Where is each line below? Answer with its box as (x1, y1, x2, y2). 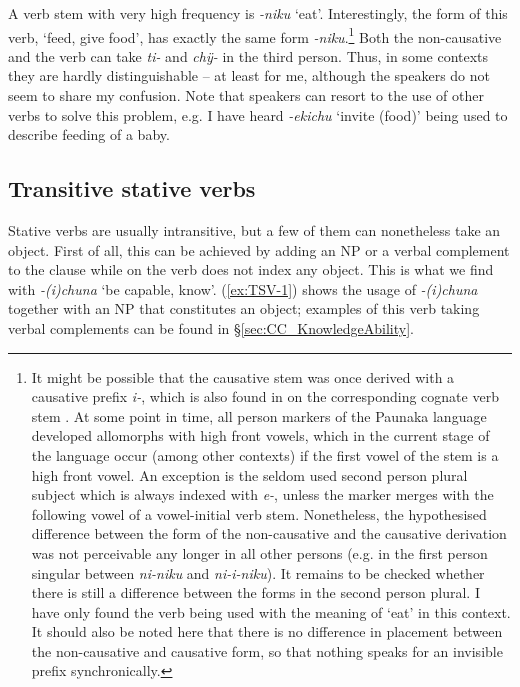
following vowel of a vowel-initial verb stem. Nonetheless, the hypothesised (31, 503, 487, 524)
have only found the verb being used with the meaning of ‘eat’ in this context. (31, 601, 511, 622)
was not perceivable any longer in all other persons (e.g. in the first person (31, 542, 488, 563)
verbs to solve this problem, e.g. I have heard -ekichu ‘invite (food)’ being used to (8, 104, 508, 125)
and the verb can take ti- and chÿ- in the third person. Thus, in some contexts (8, 45, 489, 66)
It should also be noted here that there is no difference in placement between (31, 621, 503, 642)
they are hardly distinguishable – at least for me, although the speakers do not (8, 65, 491, 86)
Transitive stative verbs (8, 173, 256, 204)
